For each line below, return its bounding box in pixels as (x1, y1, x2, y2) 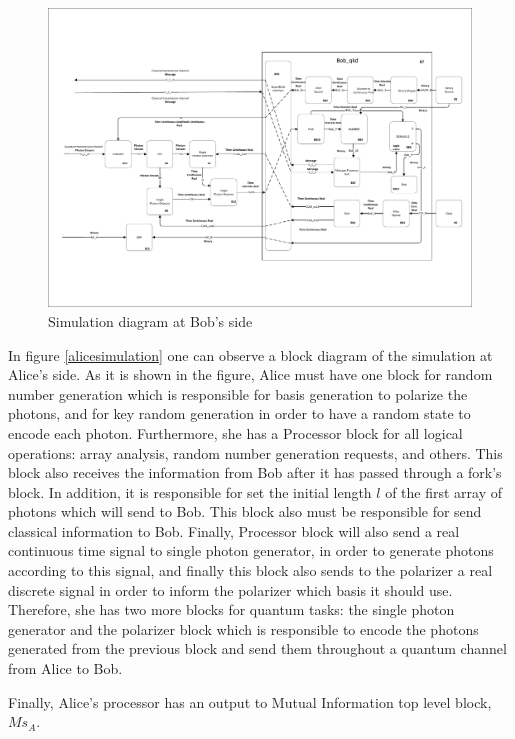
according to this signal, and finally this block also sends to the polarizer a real (8, 560, 493, 581)
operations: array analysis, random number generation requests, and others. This (8, 442, 503, 463)
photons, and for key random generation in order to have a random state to (8, 403, 471, 424)
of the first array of (385, 481, 503, 502)
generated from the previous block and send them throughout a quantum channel (8, 638, 507, 659)
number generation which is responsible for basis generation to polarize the (8, 383, 468, 404)
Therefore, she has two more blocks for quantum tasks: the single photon (8, 599, 455, 620)
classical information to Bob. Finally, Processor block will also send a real (8, 520, 460, 541)
